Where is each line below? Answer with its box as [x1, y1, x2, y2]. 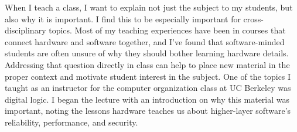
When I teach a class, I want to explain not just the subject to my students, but [5, 1, 293, 13]
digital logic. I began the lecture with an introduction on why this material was [5, 93, 290, 105]
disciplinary [5, 24, 46, 36]
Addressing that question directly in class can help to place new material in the [5, 58, 290, 70]
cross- [243, 12, 264, 25]
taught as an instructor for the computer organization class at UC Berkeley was [5, 82, 291, 94]
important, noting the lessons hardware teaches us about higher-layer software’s [5, 104, 291, 117]
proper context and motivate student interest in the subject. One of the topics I [5, 70, 291, 82]
